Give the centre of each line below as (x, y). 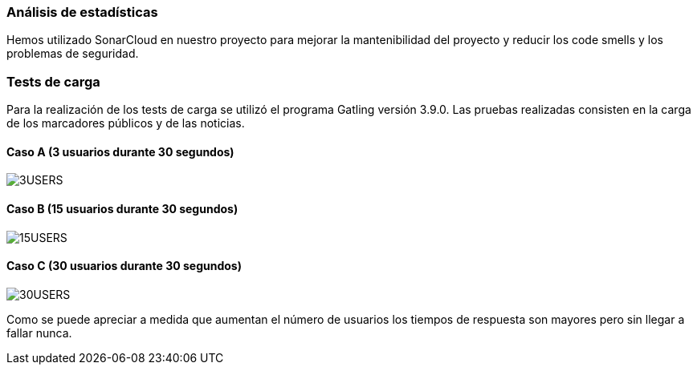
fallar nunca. (39, 333)
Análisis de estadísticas (82, 12)
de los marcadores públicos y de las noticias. (126, 123)
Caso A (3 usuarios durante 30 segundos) (120, 151)
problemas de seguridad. (73, 54)
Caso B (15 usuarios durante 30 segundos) (122, 208)
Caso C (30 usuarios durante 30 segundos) (124, 266)
